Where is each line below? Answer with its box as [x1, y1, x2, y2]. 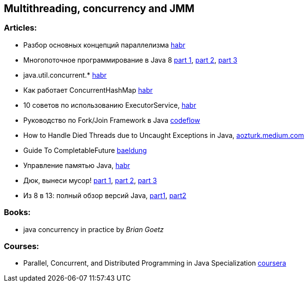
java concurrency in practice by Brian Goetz [23, 225, 164, 234]
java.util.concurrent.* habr [23, 70, 107, 79]
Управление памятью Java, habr [23, 161, 130, 169]
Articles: [4, 23, 37, 33]
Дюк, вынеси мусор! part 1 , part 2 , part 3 [23, 176, 157, 185]
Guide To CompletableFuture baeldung [23, 146, 147, 154]
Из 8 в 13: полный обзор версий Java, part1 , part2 [23, 191, 187, 200]
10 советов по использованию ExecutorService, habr [23, 101, 196, 109]
